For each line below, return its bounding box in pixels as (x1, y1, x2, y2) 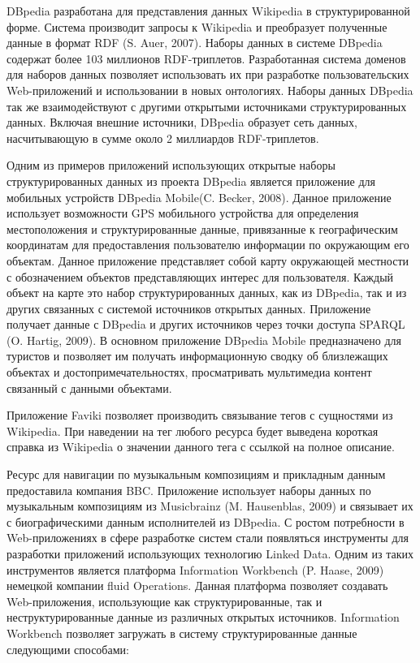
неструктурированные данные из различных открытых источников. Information (6, 609, 400, 626)
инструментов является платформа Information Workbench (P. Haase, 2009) (6, 561, 384, 578)
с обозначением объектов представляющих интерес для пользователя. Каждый (6, 268, 394, 285)
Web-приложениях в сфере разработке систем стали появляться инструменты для (6, 529, 409, 546)
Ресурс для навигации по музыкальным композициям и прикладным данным (6, 466, 386, 483)
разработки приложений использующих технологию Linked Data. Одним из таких (6, 545, 414, 562)
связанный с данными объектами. (6, 379, 172, 396)
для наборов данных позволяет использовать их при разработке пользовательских (6, 66, 409, 83)
